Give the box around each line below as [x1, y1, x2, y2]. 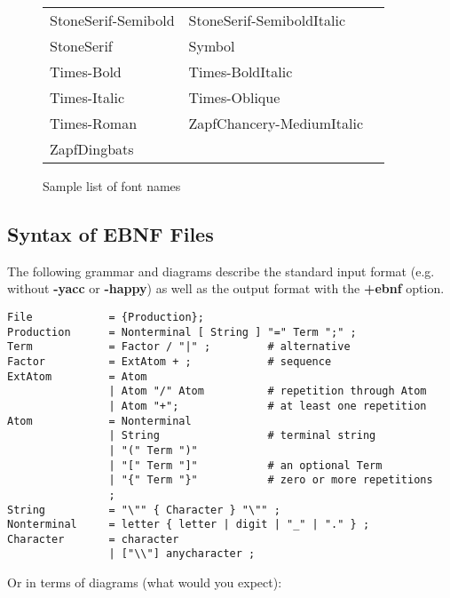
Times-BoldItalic [188, 61, 293, 82]
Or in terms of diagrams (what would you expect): [7, 573, 282, 592]
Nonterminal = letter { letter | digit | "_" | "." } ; [7, 518, 370, 531]
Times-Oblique [188, 87, 280, 108]
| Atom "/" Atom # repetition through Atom [108, 385, 427, 398]
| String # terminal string [108, 429, 376, 443]
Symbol [188, 36, 235, 56]
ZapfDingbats [50, 139, 134, 159]
